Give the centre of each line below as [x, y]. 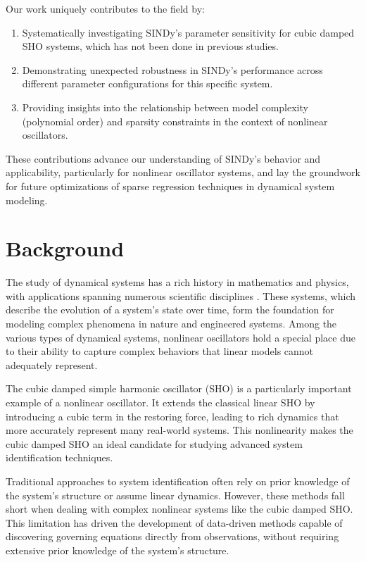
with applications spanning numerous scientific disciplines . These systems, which [181, 295]
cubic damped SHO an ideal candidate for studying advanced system [154, 443]
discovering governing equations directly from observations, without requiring [172, 536]
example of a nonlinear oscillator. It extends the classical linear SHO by [160, 402]
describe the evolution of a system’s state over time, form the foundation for [170, 310]
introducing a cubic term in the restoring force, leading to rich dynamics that [172, 416]
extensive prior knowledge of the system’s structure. [118, 550]
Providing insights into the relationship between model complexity [165, 107]
